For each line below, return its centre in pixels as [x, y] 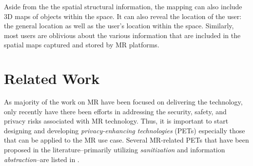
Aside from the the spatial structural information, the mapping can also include [123, 6]
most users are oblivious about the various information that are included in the [122, 35]
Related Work [52, 78]
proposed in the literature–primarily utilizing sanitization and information [115, 150]
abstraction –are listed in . [42, 159]
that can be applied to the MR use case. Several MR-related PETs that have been [126, 140]
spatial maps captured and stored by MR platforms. [82, 45]
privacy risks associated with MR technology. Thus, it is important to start [116, 121]
